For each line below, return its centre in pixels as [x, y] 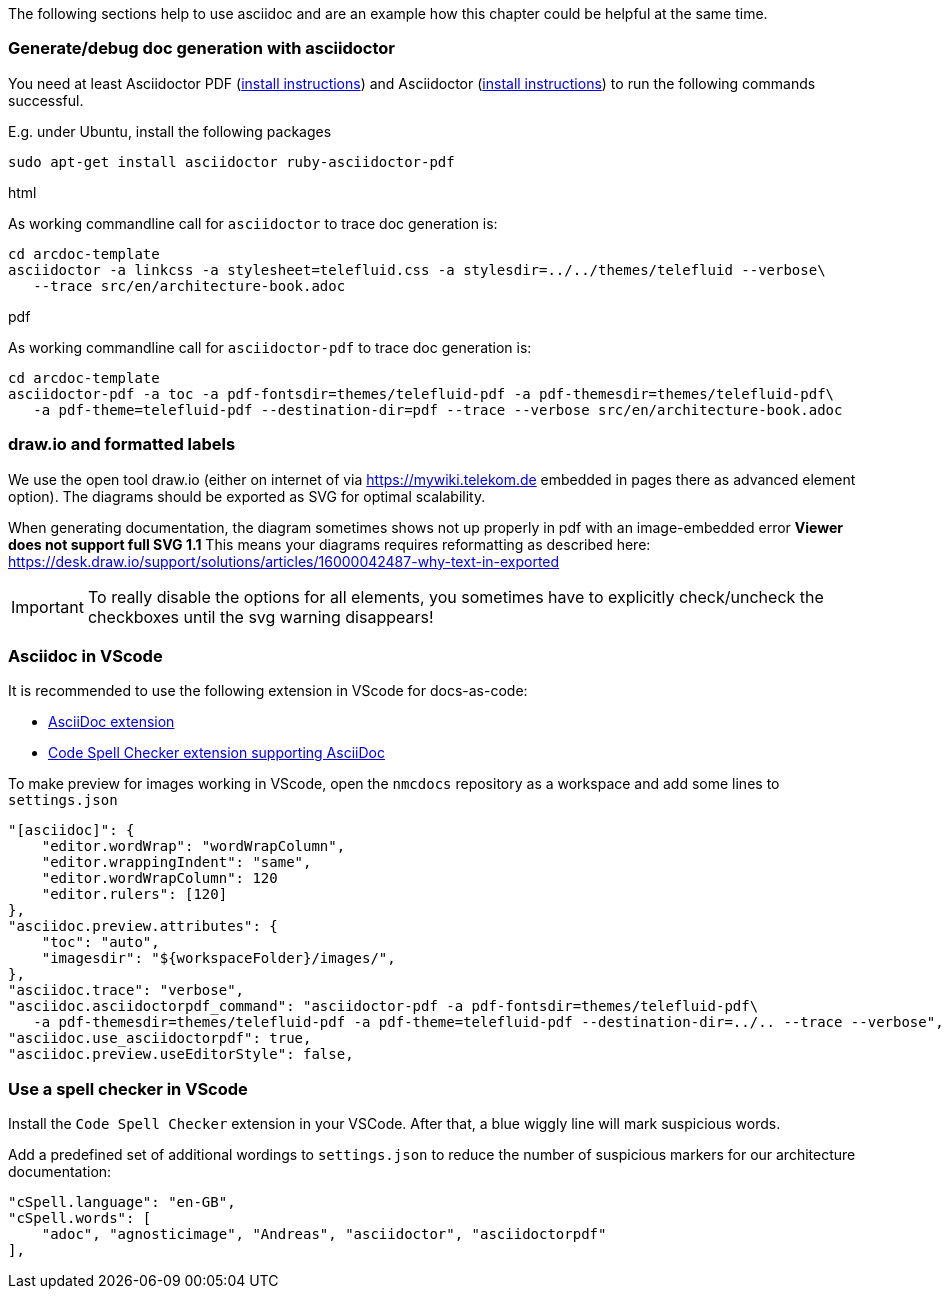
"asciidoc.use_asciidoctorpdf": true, [160, 1038]
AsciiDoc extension [111, 722]
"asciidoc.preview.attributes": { [143, 926]
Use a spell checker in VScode [128, 1088]
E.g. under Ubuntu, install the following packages [170, 131]
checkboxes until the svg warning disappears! [260, 616]
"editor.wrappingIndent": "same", [176, 862]
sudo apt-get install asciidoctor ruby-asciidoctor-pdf [231, 161]
